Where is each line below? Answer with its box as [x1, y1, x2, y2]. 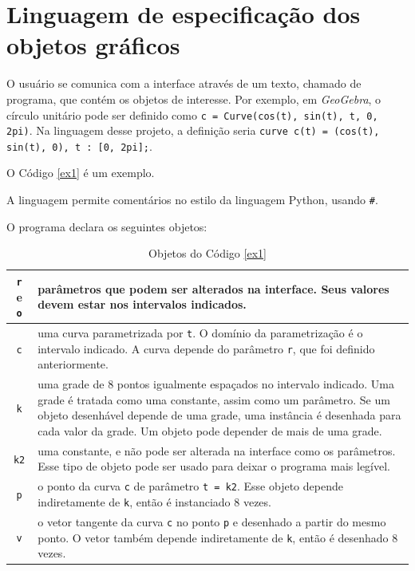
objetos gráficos [6, 29, 180, 61]
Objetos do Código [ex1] [148, 245, 267, 262]
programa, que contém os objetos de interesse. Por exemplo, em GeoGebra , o [6, 90, 381, 107]
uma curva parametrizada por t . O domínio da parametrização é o [38, 325, 363, 341]
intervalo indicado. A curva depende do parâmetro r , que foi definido [38, 340, 375, 356]
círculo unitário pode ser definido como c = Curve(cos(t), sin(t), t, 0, [6, 106, 378, 123]
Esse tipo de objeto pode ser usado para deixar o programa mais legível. [38, 458, 390, 475]
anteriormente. [38, 356, 109, 372]
